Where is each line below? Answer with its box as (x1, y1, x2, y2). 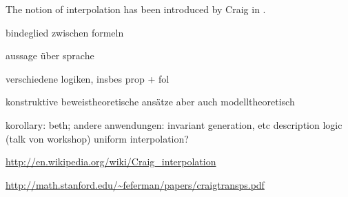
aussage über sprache (6, 48, 94, 63)
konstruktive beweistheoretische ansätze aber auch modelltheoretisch (6, 94, 295, 109)
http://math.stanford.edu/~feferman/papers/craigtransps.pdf (6, 177, 265, 191)
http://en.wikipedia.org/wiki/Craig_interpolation (6, 154, 216, 169)
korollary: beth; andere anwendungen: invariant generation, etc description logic (6, 117, 342, 132)
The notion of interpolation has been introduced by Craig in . (6, 2, 266, 16)
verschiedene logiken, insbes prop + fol (6, 71, 170, 85)
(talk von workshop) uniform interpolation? (6, 131, 189, 145)
